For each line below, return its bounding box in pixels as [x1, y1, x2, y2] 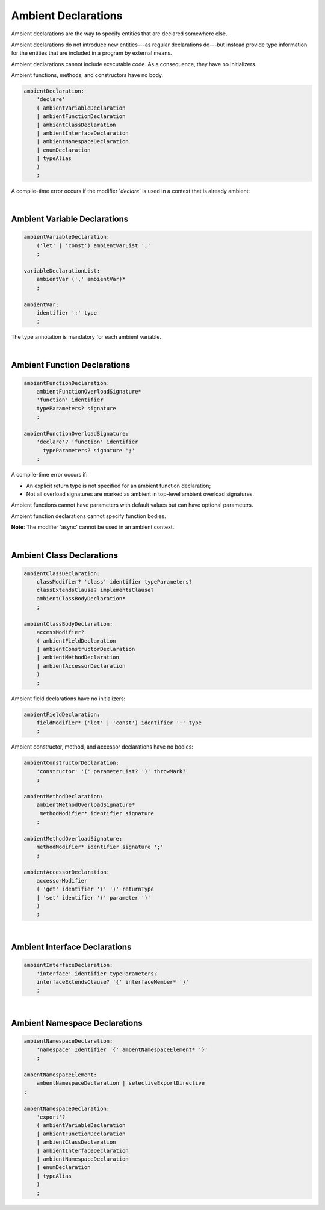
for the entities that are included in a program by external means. [11, 49, 172, 57]
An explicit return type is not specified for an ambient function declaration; [26, 482, 211, 489]
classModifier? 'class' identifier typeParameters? [36, 578, 193, 585]
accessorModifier [36, 877, 88, 884]
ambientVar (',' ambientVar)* [36, 276, 126, 283]
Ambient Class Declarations [11, 551, 119, 561]
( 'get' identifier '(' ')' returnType [36, 886, 155, 893]
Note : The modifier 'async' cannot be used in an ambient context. [11, 523, 175, 531]
